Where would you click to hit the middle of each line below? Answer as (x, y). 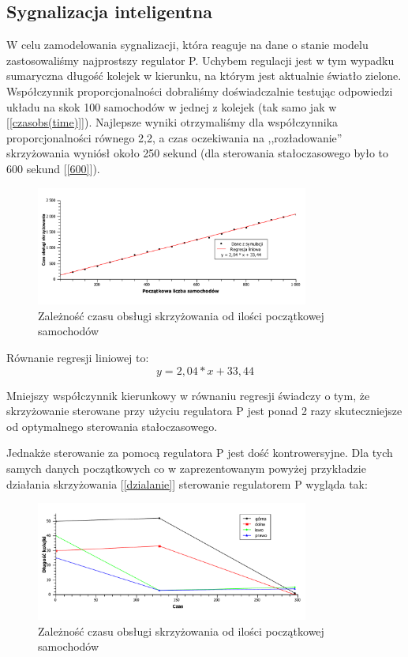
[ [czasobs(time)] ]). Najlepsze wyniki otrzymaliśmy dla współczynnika (172, 122)
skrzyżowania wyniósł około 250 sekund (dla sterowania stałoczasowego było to (198, 153)
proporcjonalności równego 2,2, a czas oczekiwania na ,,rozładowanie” (174, 137)
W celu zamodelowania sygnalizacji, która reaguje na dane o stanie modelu (187, 45)
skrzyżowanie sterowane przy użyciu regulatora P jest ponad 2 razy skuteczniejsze (204, 411)
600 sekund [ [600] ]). (53, 168)
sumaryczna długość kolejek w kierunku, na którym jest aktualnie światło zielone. (204, 76)
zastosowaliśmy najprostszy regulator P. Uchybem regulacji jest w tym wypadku (200, 60)
